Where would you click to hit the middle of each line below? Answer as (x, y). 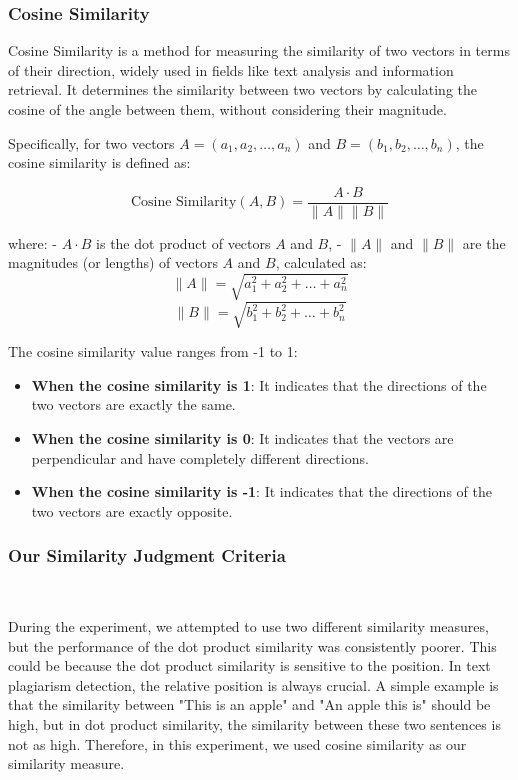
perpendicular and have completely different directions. (200, 457)
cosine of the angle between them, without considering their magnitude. (227, 109)
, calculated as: (321, 262)
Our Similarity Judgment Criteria (147, 555)
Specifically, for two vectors (91, 142)
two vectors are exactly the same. (133, 404)
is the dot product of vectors (183, 242)
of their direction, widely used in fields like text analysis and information (231, 69)
